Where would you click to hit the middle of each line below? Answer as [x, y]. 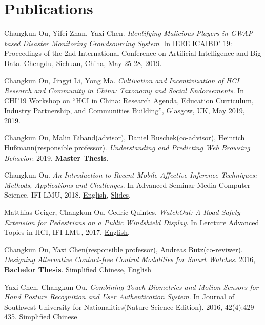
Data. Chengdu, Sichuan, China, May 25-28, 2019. [83, 63]
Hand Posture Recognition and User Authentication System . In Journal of [119, 297]
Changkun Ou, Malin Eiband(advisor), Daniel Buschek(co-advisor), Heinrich [125, 137]
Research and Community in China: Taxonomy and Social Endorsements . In [124, 90]
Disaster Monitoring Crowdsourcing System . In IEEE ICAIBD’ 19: [127, 43]
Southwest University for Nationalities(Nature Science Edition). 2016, [114, 306]
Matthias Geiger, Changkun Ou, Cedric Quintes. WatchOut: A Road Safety [122, 212]
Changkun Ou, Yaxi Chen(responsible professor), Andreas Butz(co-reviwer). [124, 249]
